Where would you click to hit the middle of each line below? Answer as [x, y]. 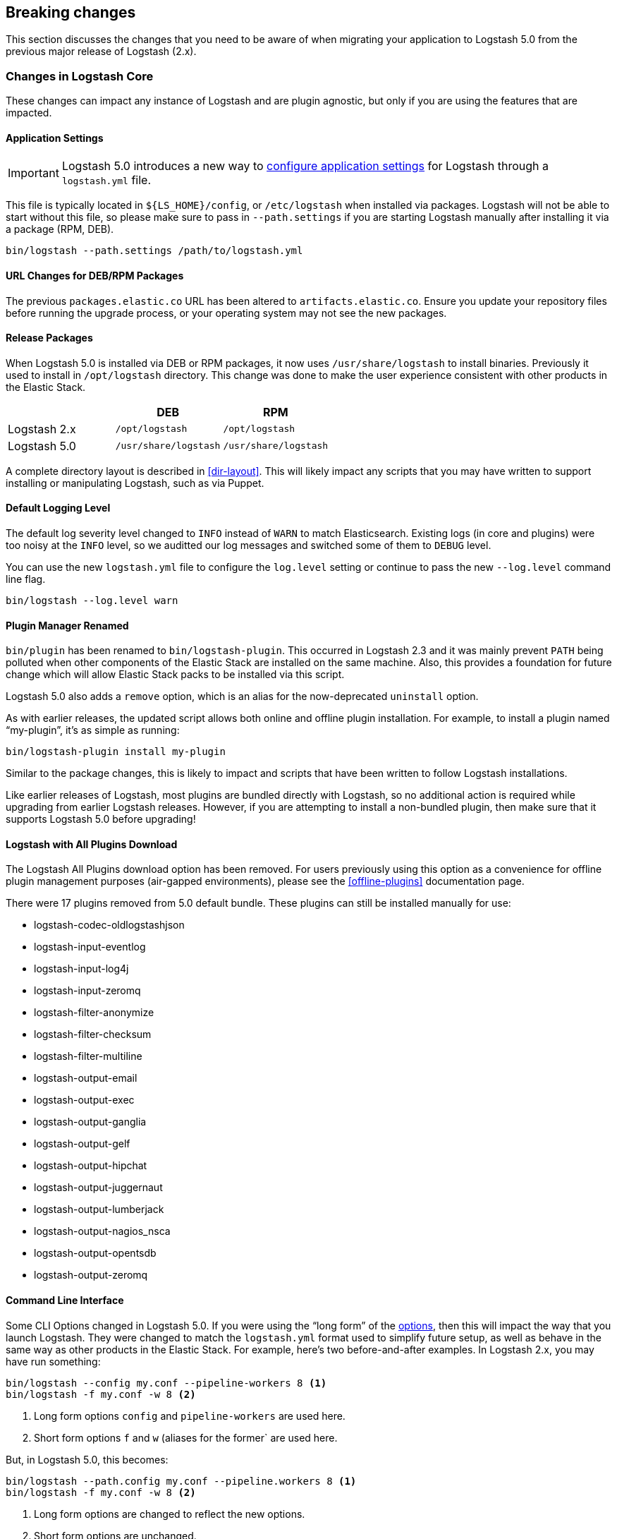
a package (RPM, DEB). [60, 229]
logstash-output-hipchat [91, 1166]
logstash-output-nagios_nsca [102, 1231]
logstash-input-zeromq [87, 991]
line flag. [26, 579]
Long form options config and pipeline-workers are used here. [190, 1416]
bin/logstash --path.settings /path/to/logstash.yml [154, 251]
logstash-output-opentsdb [95, 1253]
